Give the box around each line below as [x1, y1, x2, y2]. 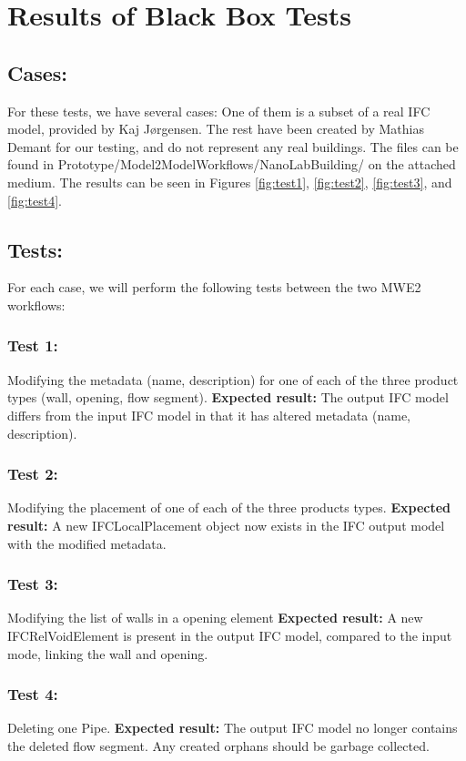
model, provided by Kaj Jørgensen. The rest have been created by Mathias [7, 119, 424, 138]
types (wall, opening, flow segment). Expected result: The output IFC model [7, 388, 449, 407]
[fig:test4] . [7, 190, 62, 209]
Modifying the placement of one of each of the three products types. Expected [7, 498, 451, 517]
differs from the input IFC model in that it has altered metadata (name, [7, 405, 411, 424]
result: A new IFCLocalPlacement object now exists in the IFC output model [7, 515, 445, 534]
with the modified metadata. [7, 533, 167, 553]
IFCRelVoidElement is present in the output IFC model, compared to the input [7, 625, 452, 644]
